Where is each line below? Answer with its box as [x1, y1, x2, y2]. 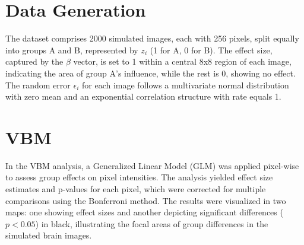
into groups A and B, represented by [5, 43, 138, 56]
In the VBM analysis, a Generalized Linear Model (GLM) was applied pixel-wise [5, 159, 299, 171]
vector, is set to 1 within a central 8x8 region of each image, [73, 55, 292, 68]
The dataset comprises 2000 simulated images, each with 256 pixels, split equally [5, 32, 299, 44]
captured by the [5, 55, 64, 68]
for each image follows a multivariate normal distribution [82, 78, 289, 91]
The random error [5, 78, 71, 91]
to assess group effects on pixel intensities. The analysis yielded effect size [5, 171, 273, 183]
